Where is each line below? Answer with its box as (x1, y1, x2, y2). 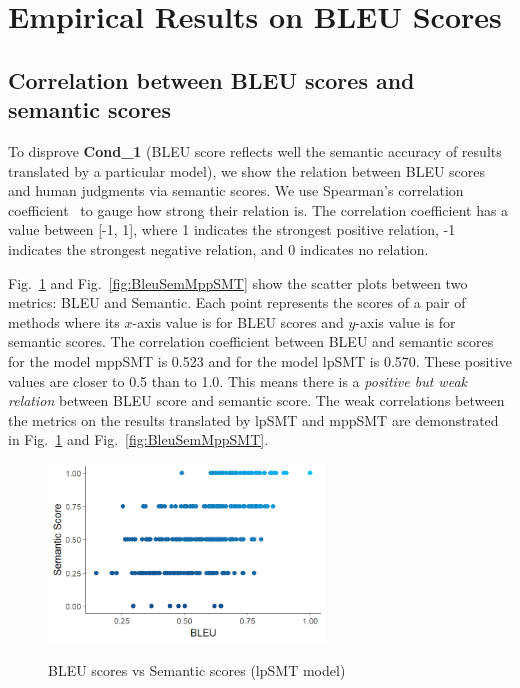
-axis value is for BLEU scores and (132, 311, 344, 332)
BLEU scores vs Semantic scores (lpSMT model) (48, 659, 346, 680)
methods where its (8, 311, 120, 332)
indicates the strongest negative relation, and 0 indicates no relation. (8, 238, 429, 259)
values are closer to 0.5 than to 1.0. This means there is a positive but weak (8, 370, 467, 391)
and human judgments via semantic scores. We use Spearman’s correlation (8, 180, 464, 201)
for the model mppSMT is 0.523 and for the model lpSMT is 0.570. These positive (8, 350, 512, 371)
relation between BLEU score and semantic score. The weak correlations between (8, 390, 505, 411)
